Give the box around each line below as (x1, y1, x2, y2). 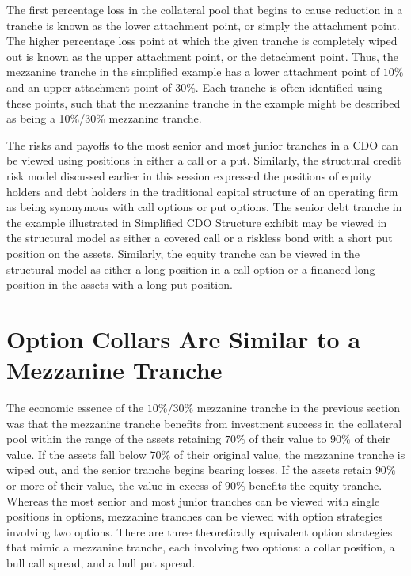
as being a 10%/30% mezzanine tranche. (6, 110, 202, 127)
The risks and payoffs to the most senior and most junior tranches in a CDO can (6, 136, 398, 153)
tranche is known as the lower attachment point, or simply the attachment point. (6, 17, 400, 33)
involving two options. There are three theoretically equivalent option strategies (6, 523, 393, 540)
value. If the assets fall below (6, 445, 147, 462)
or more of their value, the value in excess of (6, 476, 222, 493)
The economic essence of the (6, 400, 144, 415)
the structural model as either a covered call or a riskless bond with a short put (6, 229, 393, 246)
